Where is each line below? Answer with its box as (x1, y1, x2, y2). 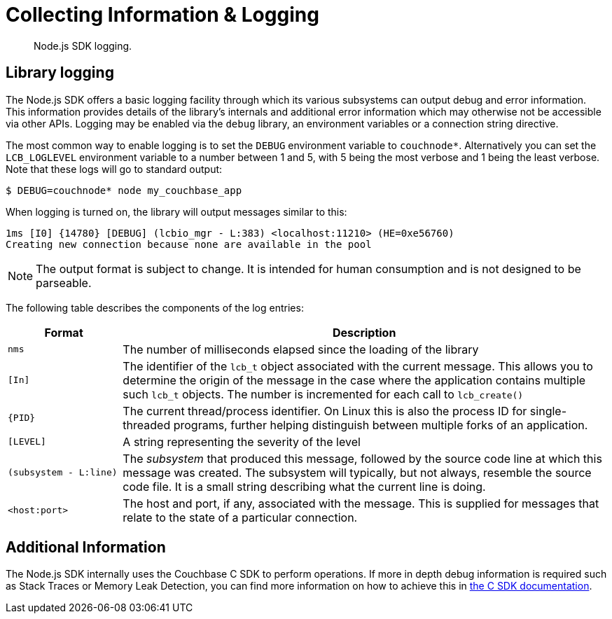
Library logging (6, 64, 114, 82)
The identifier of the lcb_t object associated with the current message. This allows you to (123, 359, 593, 373)
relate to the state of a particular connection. (123, 510, 358, 524)
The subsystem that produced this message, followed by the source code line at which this (123, 451, 602, 466)
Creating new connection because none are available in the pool (6, 238, 372, 250)
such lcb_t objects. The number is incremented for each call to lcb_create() (123, 387, 524, 401)
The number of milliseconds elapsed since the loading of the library (123, 342, 479, 356)
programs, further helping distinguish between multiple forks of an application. (173, 417, 588, 432)
